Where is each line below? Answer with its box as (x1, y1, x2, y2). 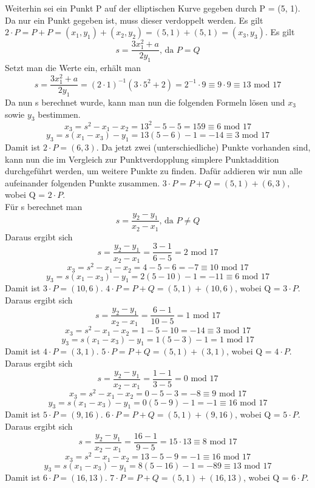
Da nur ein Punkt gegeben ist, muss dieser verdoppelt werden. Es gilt (5, 13, 263, 26)
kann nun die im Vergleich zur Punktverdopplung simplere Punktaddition (5, 152, 279, 165)
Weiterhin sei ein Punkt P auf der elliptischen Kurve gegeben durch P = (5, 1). (5, 2, 300, 14)
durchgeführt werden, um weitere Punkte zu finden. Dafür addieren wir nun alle (5, 164, 302, 177)
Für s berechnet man (5, 200, 83, 213)
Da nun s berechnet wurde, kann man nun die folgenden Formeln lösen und (5, 95, 285, 108)
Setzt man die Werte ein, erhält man (5, 61, 141, 74)
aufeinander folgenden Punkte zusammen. (5, 176, 160, 189)
